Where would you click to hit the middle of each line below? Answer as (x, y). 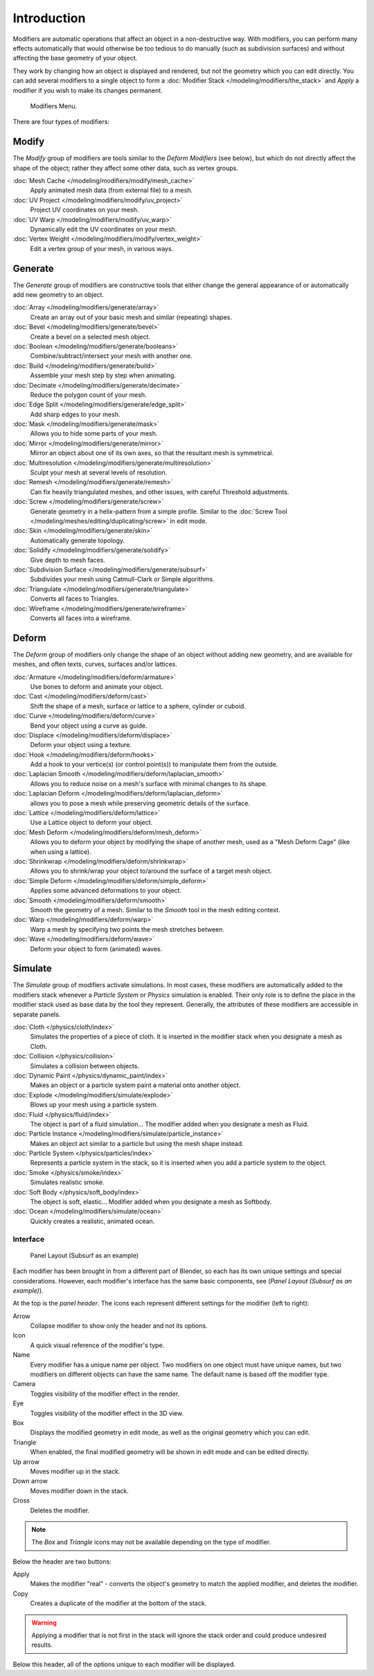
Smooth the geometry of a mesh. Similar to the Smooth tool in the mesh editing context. (155, 909)
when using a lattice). (61, 852)
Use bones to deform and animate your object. (97, 686)
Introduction (49, 18)
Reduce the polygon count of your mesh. (88, 395)
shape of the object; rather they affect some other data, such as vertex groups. (125, 168)
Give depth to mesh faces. (68, 560)
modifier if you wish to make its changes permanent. (88, 90)
